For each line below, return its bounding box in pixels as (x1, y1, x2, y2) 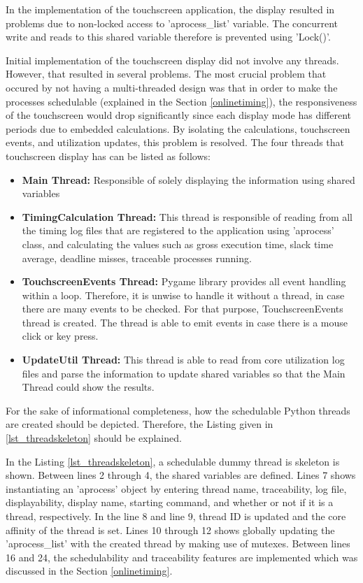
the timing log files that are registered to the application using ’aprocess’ (22, 223, 334, 238)
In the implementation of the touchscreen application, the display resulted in (6, 2, 335, 16)
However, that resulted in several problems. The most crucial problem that (6, 66, 327, 81)
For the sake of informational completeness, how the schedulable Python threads (6, 403, 350, 417)
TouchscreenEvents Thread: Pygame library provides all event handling (22, 274, 346, 289)
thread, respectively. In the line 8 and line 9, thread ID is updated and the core (6, 509, 346, 523)
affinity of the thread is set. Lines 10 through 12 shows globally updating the (6, 522, 335, 537)
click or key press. (22, 329, 99, 343)
